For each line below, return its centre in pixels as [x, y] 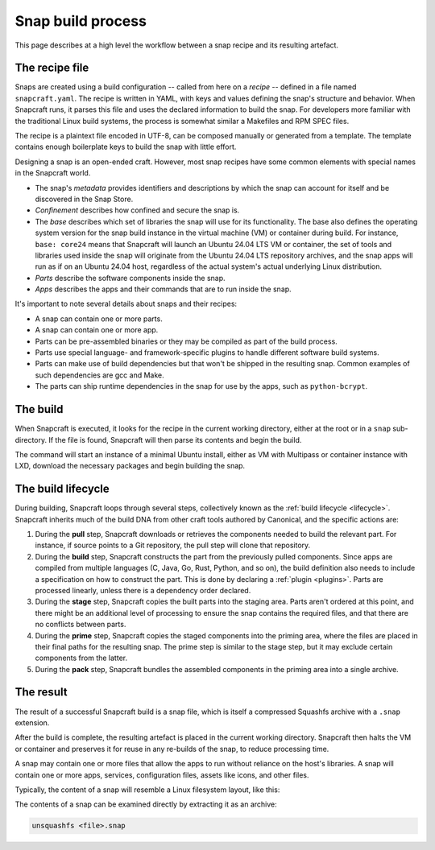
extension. [32, 722]
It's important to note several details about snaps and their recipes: [126, 304]
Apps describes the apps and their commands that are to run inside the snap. [163, 289]
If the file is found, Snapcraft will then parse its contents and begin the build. [175, 439]
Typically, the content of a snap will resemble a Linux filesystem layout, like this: [147, 790]
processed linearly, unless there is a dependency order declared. [143, 590]
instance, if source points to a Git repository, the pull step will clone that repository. [173, 545]
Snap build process [81, 21]
